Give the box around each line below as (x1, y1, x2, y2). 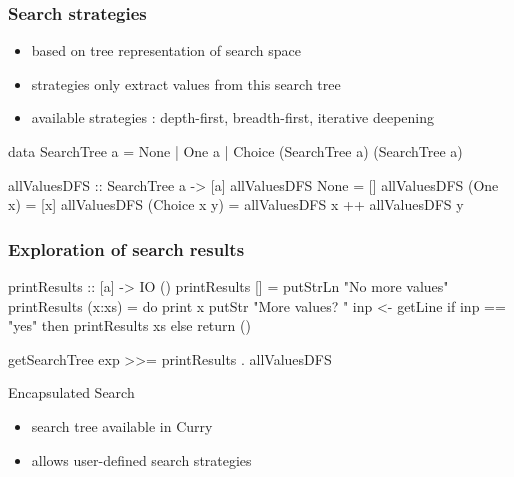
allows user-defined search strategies (31, 449, 252, 470)
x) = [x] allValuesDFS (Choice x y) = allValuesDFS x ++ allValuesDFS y (8, 194, 464, 215)
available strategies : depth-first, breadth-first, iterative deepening (31, 107, 435, 128)
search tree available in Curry (31, 415, 213, 436)
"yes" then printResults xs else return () (8, 315, 251, 336)
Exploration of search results (8, 236, 245, 261)
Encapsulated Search (8, 382, 135, 403)
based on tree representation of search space (31, 40, 301, 61)
